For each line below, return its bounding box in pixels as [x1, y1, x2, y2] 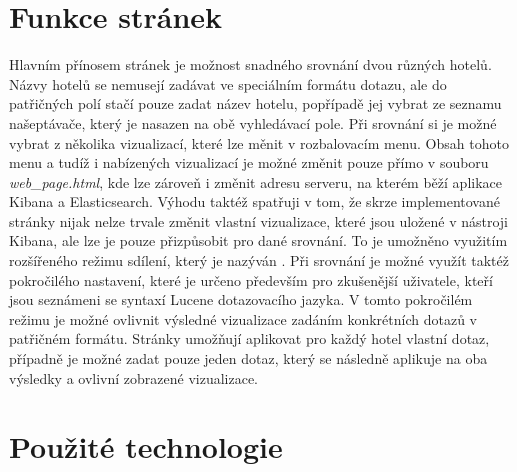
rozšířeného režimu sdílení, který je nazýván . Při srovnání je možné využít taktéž [9, 250, 509, 271]
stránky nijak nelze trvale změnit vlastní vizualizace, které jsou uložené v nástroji [9, 210, 509, 231]
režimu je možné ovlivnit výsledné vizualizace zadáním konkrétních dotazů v [9, 308, 477, 329]
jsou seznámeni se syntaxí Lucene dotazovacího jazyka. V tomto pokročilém [9, 289, 473, 310]
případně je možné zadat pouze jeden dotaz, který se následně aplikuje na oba [9, 348, 488, 369]
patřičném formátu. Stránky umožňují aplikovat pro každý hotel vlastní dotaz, [9, 328, 490, 349]
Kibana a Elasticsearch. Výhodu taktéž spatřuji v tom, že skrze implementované [9, 191, 500, 212]
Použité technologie [9, 426, 283, 467]
